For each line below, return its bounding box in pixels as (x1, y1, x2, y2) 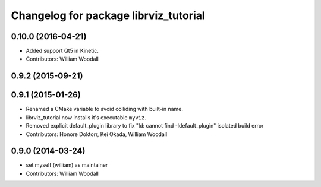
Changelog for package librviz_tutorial (11, 9, 205, 22)
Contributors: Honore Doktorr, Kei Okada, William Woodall (26, 131, 168, 138)
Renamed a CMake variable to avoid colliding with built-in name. (26, 106, 184, 113)
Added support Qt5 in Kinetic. (26, 47, 99, 55)
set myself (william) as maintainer (26, 161, 108, 169)
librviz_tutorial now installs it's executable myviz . (26, 113, 147, 121)
